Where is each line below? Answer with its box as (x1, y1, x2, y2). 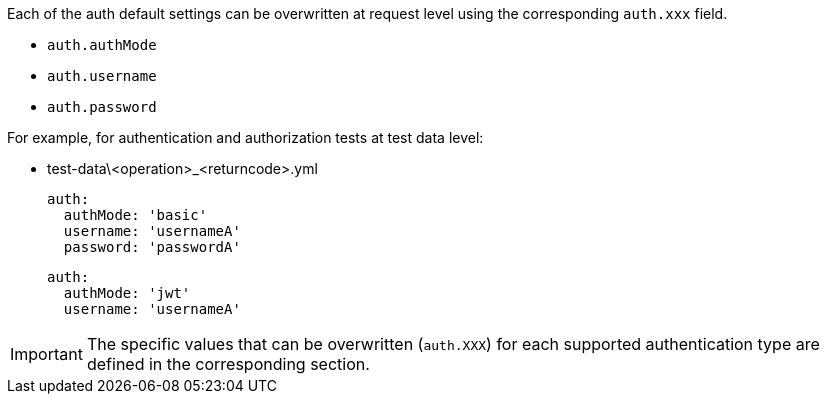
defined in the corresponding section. (86, 354, 370, 374)
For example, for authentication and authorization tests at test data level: (7, 129, 484, 146)
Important (10, 344, 83, 364)
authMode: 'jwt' (63, 285, 191, 301)
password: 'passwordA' (63, 239, 241, 255)
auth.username (47, 68, 157, 84)
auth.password (47, 99, 157, 115)
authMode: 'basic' (63, 207, 208, 223)
